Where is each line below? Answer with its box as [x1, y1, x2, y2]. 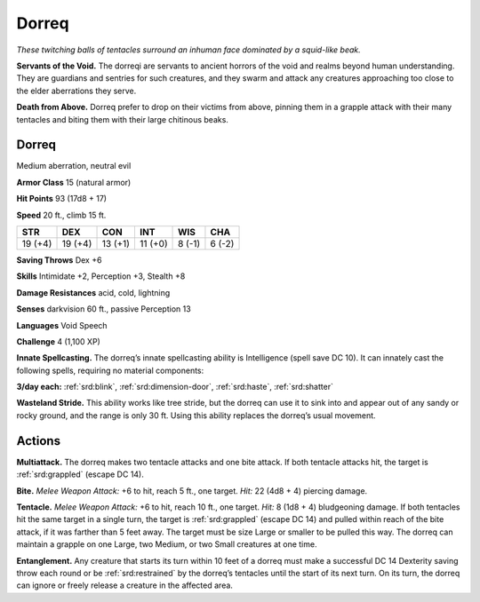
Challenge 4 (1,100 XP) [16, 336, 101, 346]
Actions [16, 433, 61, 448]
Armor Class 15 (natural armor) [16, 177, 132, 187]
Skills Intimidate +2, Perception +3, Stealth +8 [16, 271, 186, 281]
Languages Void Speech [16, 320, 108, 330]
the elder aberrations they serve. [16, 85, 137, 96]
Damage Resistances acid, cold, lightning [16, 287, 171, 297]
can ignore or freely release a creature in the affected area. [16, 580, 233, 590]
